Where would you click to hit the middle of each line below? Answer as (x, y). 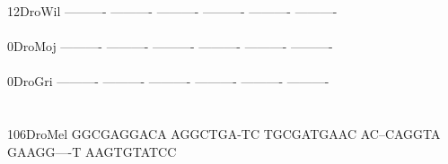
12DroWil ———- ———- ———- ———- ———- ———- (172, 11)
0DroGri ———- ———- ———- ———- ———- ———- (168, 81)
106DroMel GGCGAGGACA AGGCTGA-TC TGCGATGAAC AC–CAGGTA (224, 134)
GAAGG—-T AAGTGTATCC (92, 151)
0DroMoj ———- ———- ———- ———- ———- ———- (170, 46)
